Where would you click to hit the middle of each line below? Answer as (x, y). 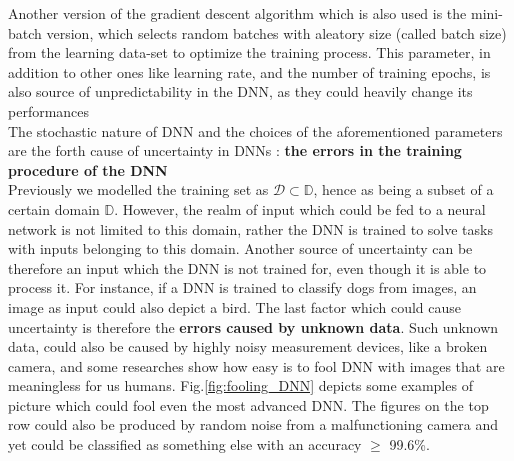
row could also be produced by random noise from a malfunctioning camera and (253, 424)
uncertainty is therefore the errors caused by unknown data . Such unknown (253, 326)
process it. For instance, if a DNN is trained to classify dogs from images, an (242, 287)
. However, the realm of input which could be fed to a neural (300, 208)
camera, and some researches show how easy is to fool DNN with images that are (256, 365)
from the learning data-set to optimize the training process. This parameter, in (249, 52)
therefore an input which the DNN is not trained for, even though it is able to (247, 267)
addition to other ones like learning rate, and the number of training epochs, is (249, 71)
